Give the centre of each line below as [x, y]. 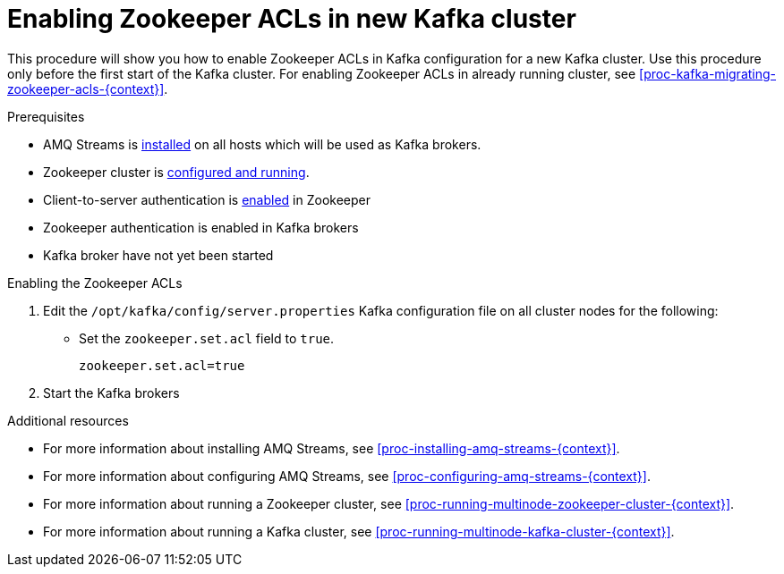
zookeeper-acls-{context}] [86, 89]
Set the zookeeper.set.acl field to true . [207, 338]
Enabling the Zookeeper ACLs [95, 283]
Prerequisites [46, 116]
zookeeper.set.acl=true [162, 365]
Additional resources [68, 420]
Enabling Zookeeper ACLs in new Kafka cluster [292, 19]
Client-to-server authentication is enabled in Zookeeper [207, 199]
